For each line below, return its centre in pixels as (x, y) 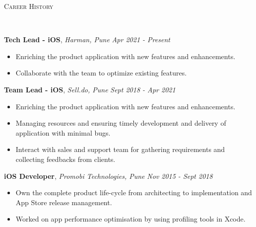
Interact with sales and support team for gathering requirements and (120, 149)
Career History (29, 6)
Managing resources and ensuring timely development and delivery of (121, 123)
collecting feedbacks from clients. (65, 159)
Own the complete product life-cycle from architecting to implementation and (134, 192)
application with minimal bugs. (63, 132)
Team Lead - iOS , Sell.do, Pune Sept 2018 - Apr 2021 (90, 89)
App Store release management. (64, 202)
